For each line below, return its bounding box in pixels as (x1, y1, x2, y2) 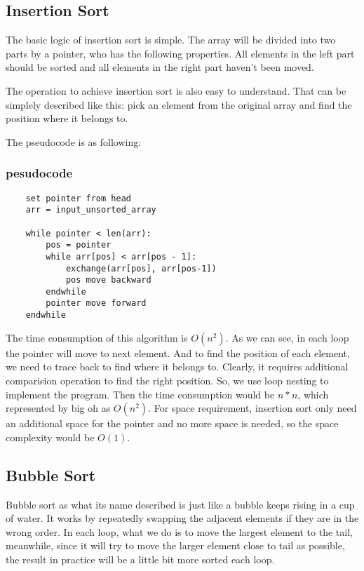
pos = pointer (46, 240, 112, 250)
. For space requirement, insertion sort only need (148, 401, 357, 415)
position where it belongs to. (6, 111, 128, 126)
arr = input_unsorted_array (25, 205, 156, 215)
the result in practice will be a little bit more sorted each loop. (6, 551, 275, 566)
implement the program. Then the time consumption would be (6, 387, 275, 401)
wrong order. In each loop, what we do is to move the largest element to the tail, (6, 524, 353, 539)
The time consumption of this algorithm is (6, 330, 188, 344)
